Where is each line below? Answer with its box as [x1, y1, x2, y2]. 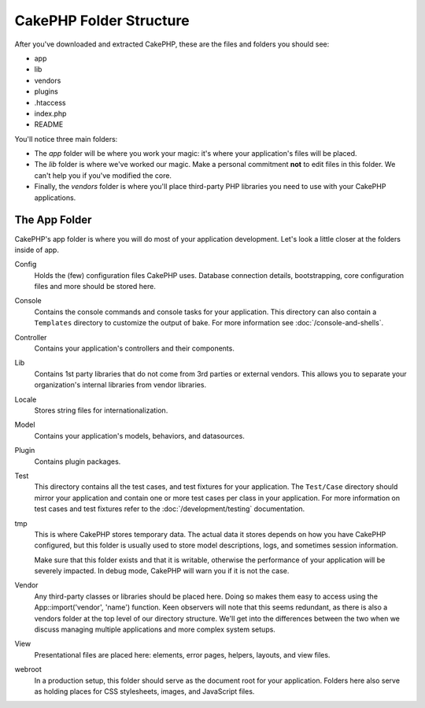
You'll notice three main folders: [14, 134, 118, 143]
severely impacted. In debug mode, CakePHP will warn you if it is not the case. [34, 566, 290, 576]
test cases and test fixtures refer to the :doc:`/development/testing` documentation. [34, 504, 305, 513]
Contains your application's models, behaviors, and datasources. [34, 431, 246, 440]
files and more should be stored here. [34, 282, 157, 291]
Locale [14, 395, 37, 404]
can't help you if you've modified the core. [34, 170, 172, 180]
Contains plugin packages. [34, 457, 121, 466]
